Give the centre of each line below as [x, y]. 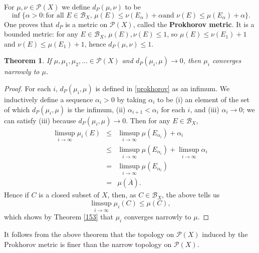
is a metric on [86, 24]
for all [55, 15]
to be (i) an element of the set [203, 99]
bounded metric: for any [41, 34]
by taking [132, 99]
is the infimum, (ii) [96, 109]
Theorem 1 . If [28, 60]
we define [76, 7]
